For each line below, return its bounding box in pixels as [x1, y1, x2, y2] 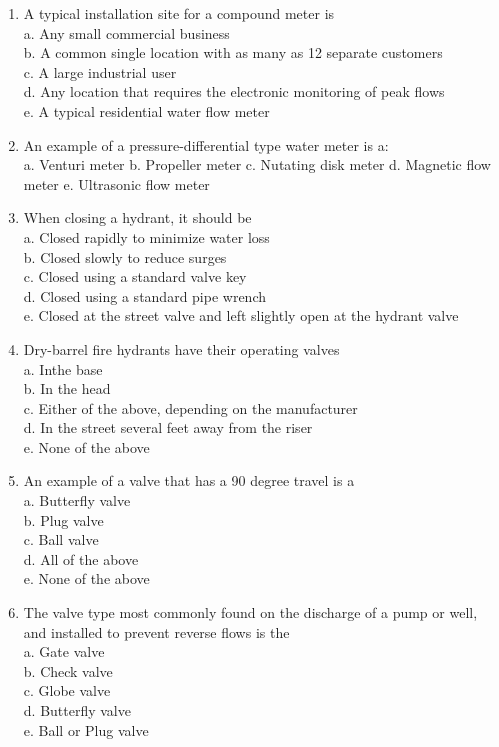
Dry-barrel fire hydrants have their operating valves [23, 338, 340, 359]
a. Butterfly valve [23, 490, 131, 511]
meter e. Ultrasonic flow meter [23, 173, 210, 194]
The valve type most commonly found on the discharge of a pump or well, [23, 602, 478, 623]
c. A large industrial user [23, 61, 177, 82]
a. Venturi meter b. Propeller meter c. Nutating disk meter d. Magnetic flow [23, 154, 491, 175]
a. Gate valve [23, 641, 105, 662]
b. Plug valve [23, 509, 104, 530]
